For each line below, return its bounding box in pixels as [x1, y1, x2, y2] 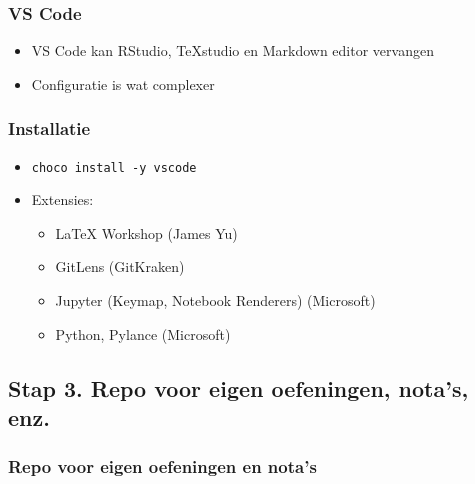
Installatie [8, 116, 91, 141]
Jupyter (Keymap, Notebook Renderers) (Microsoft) [55, 290, 376, 311]
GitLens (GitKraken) [55, 256, 185, 277]
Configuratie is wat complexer [31, 73, 215, 94]
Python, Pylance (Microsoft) [55, 323, 231, 344]
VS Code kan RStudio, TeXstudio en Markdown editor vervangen [31, 40, 434, 61]
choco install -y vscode [31, 160, 197, 175]
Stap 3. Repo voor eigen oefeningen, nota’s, [8, 372, 469, 403]
